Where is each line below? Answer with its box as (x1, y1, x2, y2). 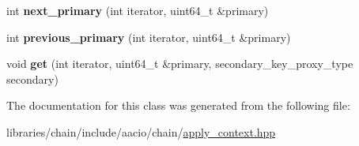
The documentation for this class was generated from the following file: (6, 97, 350, 114)
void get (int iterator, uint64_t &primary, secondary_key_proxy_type (6, 55, 353, 72)
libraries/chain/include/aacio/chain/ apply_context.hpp (6, 123, 276, 140)
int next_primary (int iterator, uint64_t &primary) (6, 2, 269, 18)
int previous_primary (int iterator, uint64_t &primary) (6, 28, 291, 45)
